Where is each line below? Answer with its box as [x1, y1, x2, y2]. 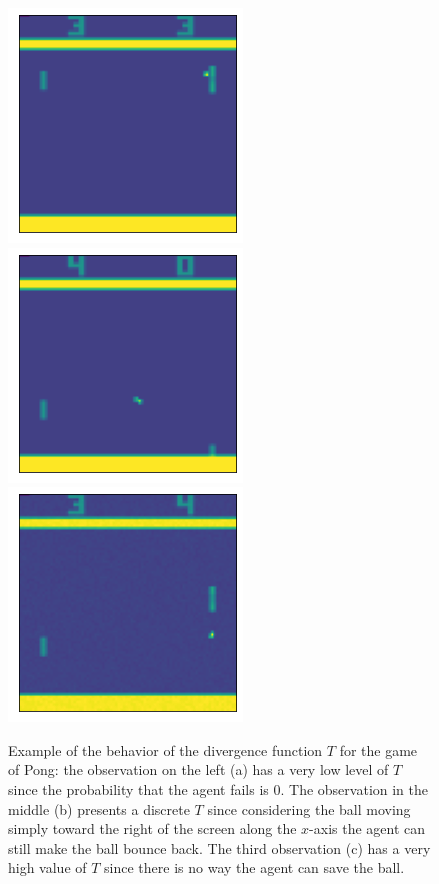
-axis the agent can [309, 818, 426, 839]
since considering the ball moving [207, 798, 411, 819]
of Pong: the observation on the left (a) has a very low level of [8, 759, 389, 780]
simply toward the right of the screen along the [8, 818, 297, 839]
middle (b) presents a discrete [8, 798, 190, 819]
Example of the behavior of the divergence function [8, 739, 323, 760]
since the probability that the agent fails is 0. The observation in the [8, 778, 428, 799]
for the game [339, 739, 418, 760]
